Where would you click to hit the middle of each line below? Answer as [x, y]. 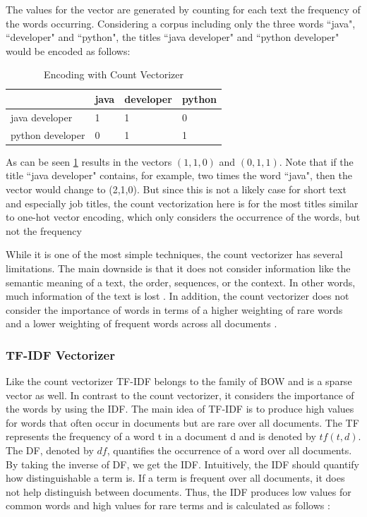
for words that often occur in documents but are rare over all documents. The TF [182, 422]
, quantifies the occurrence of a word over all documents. [229, 450]
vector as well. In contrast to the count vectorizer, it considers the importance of [180, 395]
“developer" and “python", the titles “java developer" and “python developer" [173, 37]
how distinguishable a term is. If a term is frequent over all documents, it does [175, 478]
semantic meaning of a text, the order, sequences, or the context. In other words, [181, 282]
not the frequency [44, 230]
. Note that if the [316, 161]
